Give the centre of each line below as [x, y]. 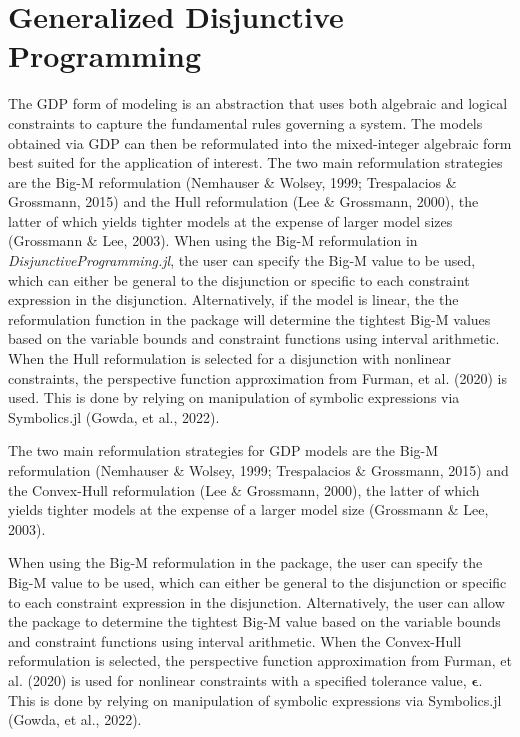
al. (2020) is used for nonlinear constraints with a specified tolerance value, [237, 679]
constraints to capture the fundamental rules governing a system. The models [245, 122]
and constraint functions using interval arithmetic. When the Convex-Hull [235, 640]
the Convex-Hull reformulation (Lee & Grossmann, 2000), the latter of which [244, 489]
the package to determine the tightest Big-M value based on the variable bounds [254, 621]
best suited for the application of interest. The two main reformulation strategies [255, 162]
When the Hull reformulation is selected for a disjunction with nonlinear [229, 358]
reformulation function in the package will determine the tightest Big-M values [249, 318]
